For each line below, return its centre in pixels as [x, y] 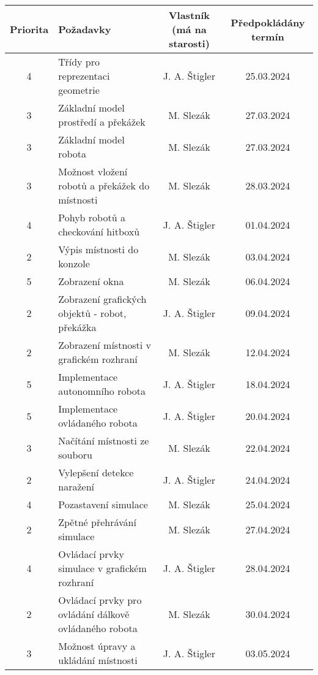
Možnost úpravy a [97, 646]
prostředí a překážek [102, 122]
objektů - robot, [92, 313]
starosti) [189, 43]
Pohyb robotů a [92, 217]
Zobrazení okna [91, 281]
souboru [75, 455]
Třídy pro [79, 62]
